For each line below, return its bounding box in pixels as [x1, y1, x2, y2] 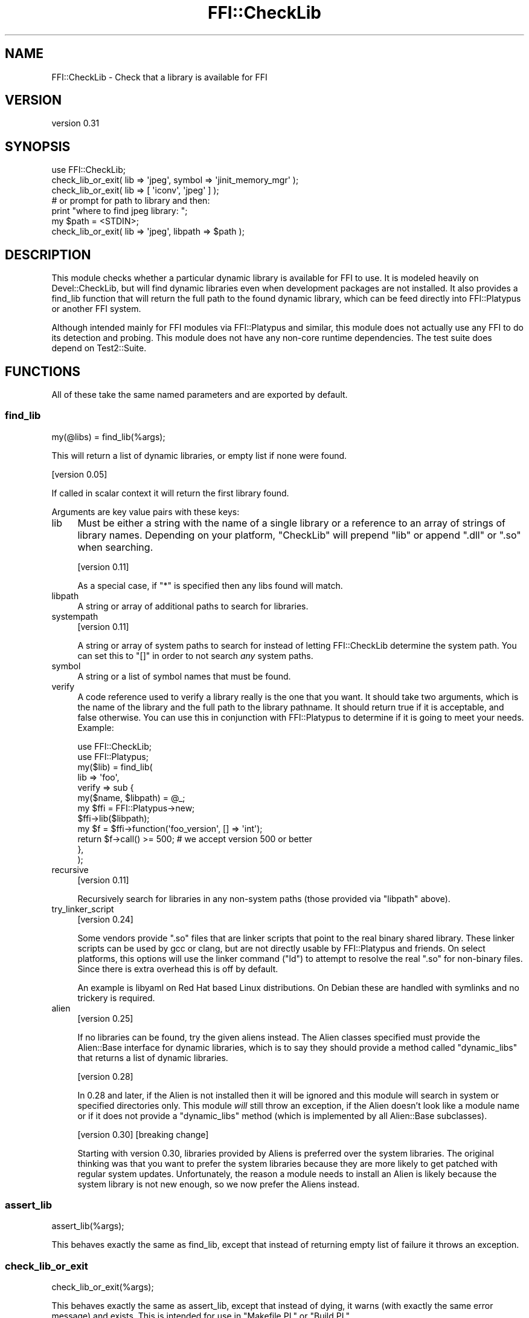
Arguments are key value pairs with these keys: [51, 506, 240, 517]
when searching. [77, 541, 153, 553]
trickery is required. [77, 992, 155, 1003]
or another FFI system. [51, 304, 141, 314]
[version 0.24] [77, 914, 133, 924]
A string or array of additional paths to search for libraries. [77, 600, 309, 611]
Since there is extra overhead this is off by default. [77, 963, 278, 974]
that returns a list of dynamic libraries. [77, 1052, 228, 1063]
